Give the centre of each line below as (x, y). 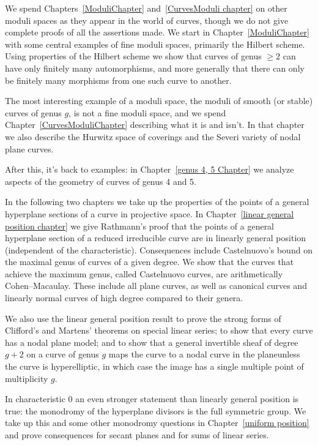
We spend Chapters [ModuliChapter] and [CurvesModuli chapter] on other (146, 8)
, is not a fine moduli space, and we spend (147, 112)
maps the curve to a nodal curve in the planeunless (204, 354)
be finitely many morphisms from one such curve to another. (118, 80)
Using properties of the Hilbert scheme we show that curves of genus (133, 56)
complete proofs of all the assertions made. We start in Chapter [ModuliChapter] (157, 32)
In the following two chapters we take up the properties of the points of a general (157, 202)
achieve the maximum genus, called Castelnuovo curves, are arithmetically (144, 273)
